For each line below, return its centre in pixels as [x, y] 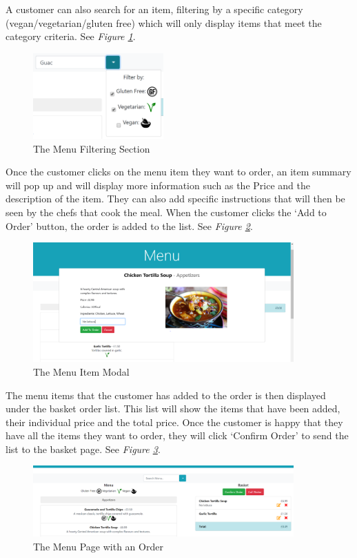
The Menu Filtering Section [92, 148]
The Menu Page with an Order [98, 546]
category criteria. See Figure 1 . [71, 36]
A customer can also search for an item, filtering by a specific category [154, 9]
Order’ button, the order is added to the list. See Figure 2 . [129, 225]
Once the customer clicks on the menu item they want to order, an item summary [178, 172]
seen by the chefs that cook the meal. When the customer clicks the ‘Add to [166, 212]
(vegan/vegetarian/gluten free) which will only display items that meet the [164, 22]
